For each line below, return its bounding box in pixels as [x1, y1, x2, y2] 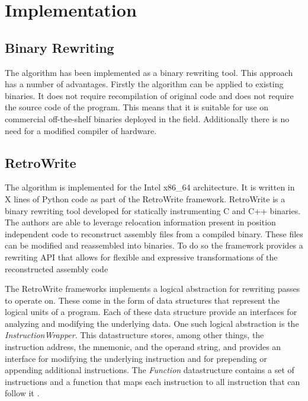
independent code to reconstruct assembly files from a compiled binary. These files [5, 227, 303, 240]
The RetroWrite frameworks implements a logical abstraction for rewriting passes [5, 282, 300, 295]
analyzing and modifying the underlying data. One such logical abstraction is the [5, 317, 299, 329]
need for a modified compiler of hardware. [5, 124, 157, 136]
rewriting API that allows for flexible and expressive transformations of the [5, 250, 278, 263]
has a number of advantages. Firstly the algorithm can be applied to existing [5, 78, 284, 90]
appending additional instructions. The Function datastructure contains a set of [5, 364, 294, 376]
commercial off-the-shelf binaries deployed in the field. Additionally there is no [5, 112, 290, 125]
